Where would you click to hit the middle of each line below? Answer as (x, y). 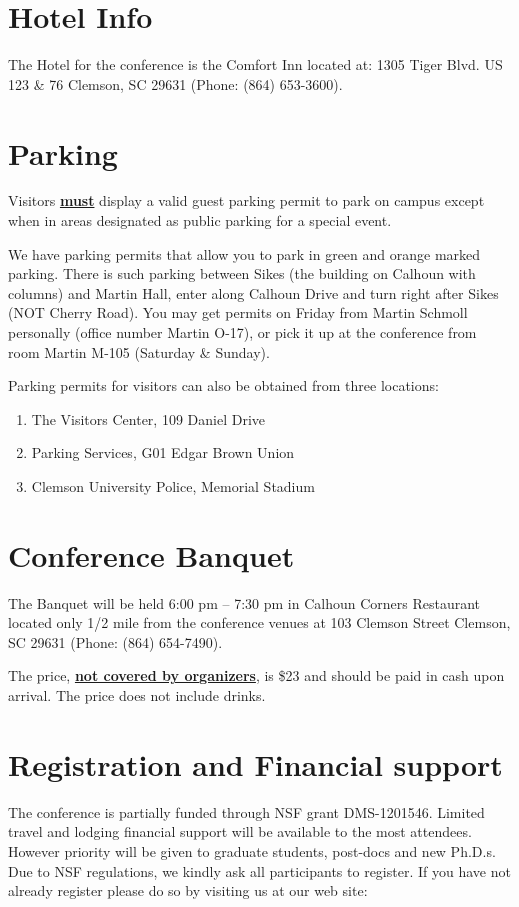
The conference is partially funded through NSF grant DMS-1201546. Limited (246, 811)
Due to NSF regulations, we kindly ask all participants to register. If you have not (259, 870)
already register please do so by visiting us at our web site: (188, 890)
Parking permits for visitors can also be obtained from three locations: (223, 385)
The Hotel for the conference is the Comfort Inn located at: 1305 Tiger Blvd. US (255, 64)
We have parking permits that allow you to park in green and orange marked (244, 253)
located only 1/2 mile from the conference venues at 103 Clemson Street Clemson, (259, 622)
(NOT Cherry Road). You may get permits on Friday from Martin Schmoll (238, 312)
